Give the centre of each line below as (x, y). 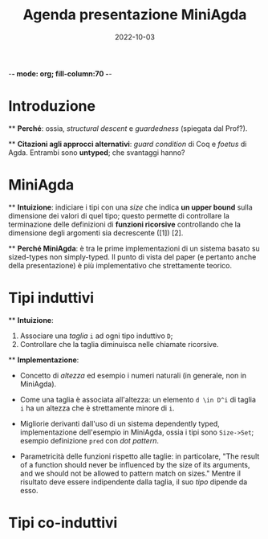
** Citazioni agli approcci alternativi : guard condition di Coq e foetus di (128, 144)
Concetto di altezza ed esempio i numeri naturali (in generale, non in (133, 375)
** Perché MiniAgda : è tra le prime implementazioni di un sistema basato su (134, 248)
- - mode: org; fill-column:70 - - (60, 73)
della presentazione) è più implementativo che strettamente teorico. (120, 265)
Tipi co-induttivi (63, 523)
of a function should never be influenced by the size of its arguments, (135, 464)
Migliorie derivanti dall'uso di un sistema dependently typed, (120, 423)
